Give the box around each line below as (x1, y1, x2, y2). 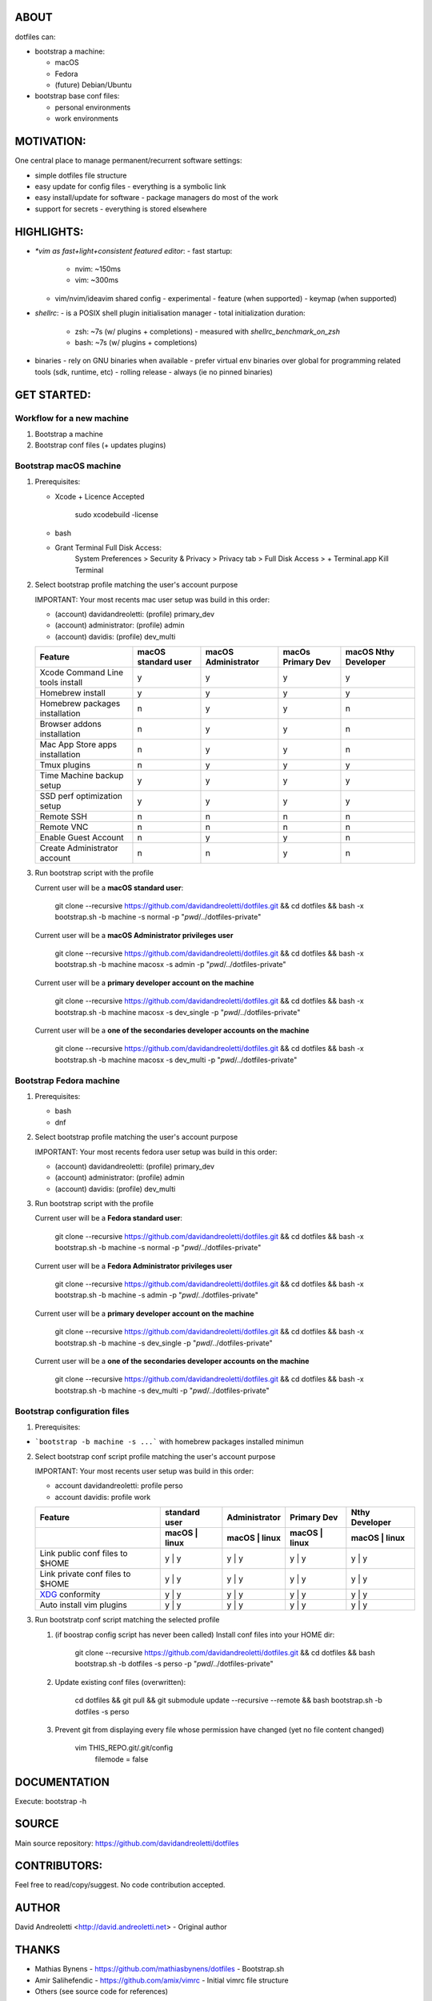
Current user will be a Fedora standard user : (34, 1213, 183, 1223)
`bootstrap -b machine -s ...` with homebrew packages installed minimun (34, 1437, 304, 1446)
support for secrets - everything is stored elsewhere (34, 204, 207, 214)
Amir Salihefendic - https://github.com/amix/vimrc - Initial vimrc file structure (34, 1975, 289, 1985)
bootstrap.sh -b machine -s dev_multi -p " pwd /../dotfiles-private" (54, 1385, 270, 1395)
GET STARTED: (14, 388, 91, 402)
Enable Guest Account (39, 832, 124, 844)
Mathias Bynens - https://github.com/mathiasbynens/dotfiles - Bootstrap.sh (34, 1964, 285, 1974)
